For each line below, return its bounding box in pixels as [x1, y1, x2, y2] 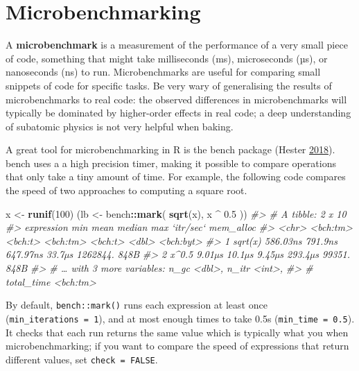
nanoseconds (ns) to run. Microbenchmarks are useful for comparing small [6, 64, 321, 79]
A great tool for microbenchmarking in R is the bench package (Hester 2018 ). [6, 142, 335, 157]
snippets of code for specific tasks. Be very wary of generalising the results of [6, 78, 332, 92]
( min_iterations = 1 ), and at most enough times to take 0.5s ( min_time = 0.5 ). [6, 311, 355, 325]
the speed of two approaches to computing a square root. [6, 183, 247, 198]
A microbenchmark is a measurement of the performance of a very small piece [6, 37, 348, 52]
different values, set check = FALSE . [6, 352, 158, 366]
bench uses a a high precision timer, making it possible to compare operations [6, 155, 336, 170]
